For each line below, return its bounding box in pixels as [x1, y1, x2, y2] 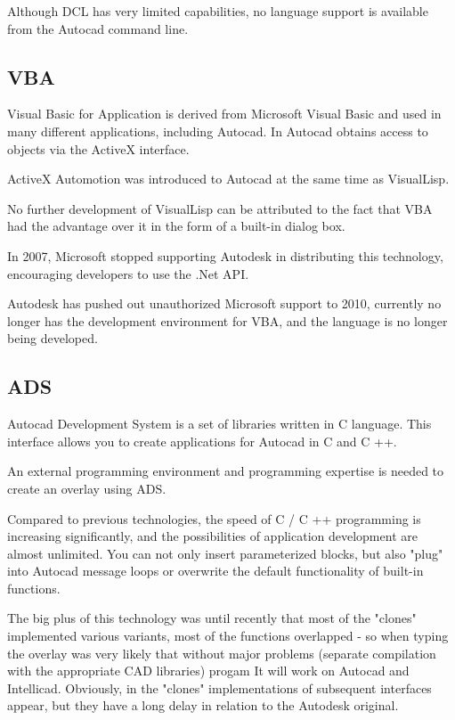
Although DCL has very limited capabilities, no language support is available [7, 2, 428, 20]
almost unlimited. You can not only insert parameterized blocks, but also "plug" [7, 544, 443, 562]
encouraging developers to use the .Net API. [7, 264, 249, 282]
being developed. [7, 329, 98, 348]
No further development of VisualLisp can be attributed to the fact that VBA [7, 199, 433, 217]
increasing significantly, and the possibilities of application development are [7, 527, 418, 545]
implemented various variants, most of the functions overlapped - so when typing [7, 626, 449, 645]
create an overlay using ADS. [7, 479, 167, 497]
